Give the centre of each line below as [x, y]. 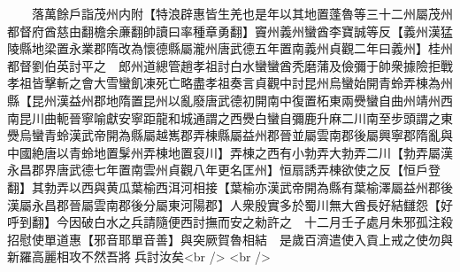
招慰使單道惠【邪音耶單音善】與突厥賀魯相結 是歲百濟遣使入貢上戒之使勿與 [230, 239]
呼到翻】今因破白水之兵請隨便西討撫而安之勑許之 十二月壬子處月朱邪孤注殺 [230, 222]
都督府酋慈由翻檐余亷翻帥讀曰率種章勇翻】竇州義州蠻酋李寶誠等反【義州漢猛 [230, 31]
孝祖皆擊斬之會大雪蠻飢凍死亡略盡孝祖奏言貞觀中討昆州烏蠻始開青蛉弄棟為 [224, 83]
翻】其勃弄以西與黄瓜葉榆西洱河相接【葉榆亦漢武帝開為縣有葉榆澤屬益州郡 [224, 187]
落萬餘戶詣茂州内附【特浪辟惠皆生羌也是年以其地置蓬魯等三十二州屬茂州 [242, 13]
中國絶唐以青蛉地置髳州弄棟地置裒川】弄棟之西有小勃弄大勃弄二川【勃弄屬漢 [230, 152]
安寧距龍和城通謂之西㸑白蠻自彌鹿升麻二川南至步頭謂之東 [285, 117]
